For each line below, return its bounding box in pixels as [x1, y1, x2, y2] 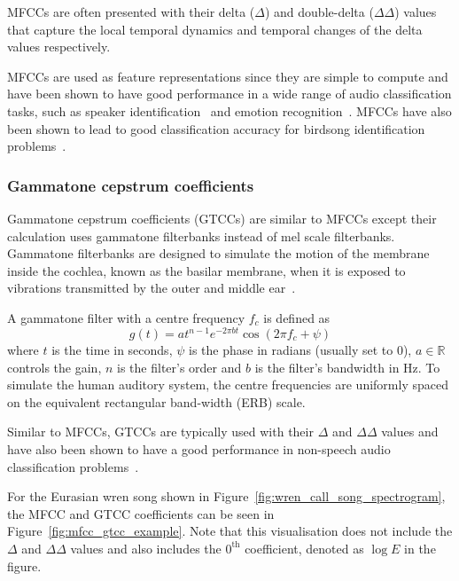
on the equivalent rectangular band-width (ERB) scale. [7, 392, 306, 411]
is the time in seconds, [51, 341, 173, 359]
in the [404, 538, 436, 557]
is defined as [263, 308, 331, 326]
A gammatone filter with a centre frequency [7, 308, 245, 326]
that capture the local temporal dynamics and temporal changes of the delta [7, 20, 423, 38]
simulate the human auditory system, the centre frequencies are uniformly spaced [7, 375, 448, 394]
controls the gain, [7, 357, 102, 376]
